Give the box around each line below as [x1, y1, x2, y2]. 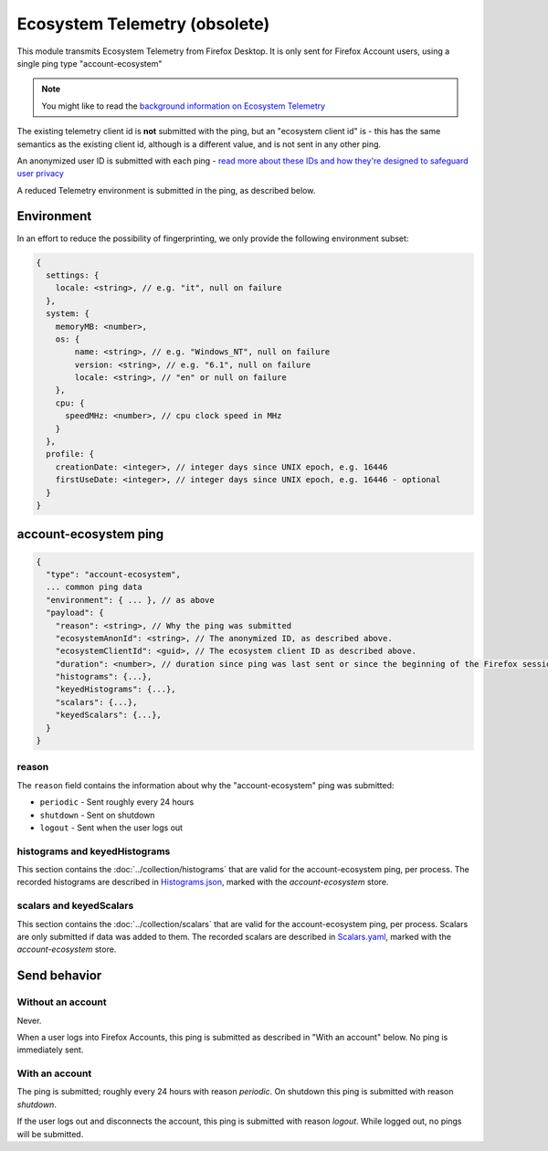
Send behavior [16, 968, 102, 984]
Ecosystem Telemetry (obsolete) [16, 14, 270, 34]
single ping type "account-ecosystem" [16, 58, 163, 69]
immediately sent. [16, 1044, 84, 1055]
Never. [16, 1015, 42, 1026]
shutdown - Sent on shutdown [39, 809, 155, 820]
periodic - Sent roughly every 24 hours [39, 797, 195, 808]
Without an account [16, 996, 107, 1008]
